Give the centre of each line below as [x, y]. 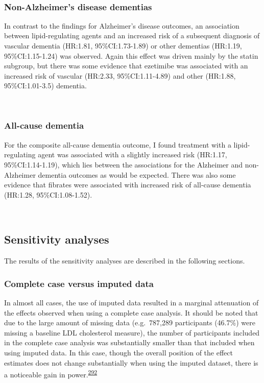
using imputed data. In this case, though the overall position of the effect [118, 352]
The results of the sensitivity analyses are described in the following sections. [125, 261]
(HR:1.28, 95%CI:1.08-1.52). [48, 194]
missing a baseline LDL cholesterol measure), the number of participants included [132, 332]
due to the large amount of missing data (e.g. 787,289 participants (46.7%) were [130, 322]
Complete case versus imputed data [79, 283]
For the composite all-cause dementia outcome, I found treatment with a [118, 144]
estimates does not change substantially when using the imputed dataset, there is [131, 362]
